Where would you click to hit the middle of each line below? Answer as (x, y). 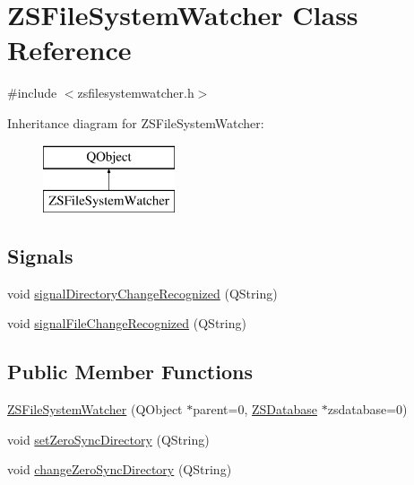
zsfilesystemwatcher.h (136, 93)
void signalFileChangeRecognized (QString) (127, 323)
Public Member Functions (130, 372)
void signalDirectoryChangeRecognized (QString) (142, 293)
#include (32, 93)
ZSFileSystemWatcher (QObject (95, 409)
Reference (69, 50)
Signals (40, 256)
